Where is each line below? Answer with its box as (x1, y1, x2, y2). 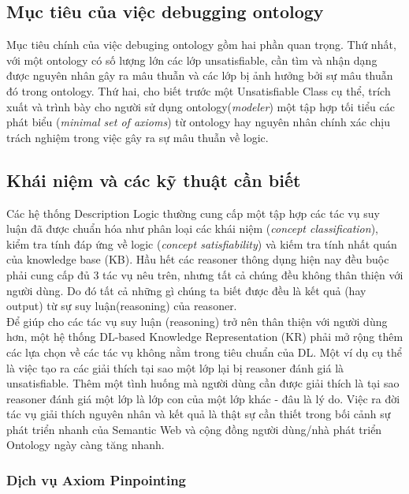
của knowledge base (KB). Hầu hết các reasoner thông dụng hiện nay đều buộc (6, 251, 389, 268)
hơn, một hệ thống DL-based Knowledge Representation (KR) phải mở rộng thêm (6, 328, 403, 345)
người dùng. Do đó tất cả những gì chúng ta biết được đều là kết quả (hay (6, 282, 366, 298)
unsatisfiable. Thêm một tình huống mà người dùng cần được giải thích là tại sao (6, 375, 400, 391)
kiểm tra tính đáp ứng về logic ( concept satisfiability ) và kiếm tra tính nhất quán (6, 235, 397, 252)
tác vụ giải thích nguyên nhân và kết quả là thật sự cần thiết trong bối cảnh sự (6, 406, 391, 422)
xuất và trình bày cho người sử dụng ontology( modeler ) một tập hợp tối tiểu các (6, 98, 395, 114)
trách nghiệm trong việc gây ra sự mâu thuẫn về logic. (6, 129, 269, 145)
